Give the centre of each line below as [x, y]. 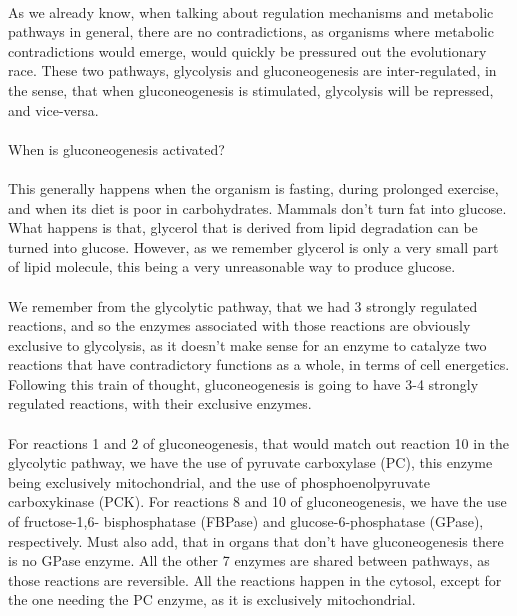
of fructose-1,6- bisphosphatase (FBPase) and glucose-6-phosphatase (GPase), [246, 521]
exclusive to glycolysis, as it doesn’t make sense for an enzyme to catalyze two [247, 344]
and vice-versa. [53, 109]
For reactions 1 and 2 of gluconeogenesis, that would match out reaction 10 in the [259, 442]
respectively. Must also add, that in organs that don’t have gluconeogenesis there [256, 540]
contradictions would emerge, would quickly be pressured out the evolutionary [247, 50]
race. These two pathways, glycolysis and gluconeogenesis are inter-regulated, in [252, 70]
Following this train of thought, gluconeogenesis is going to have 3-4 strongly [243, 383]
